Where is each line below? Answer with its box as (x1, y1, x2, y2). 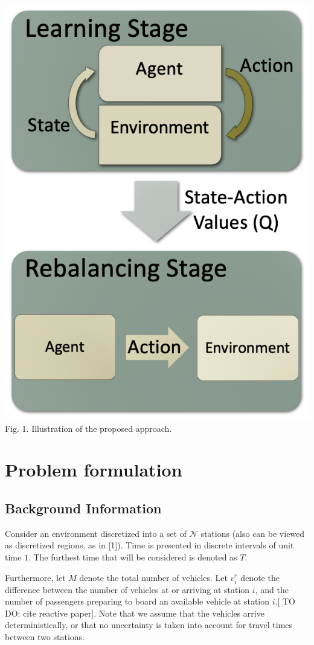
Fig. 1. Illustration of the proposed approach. (5, 422, 172, 434)
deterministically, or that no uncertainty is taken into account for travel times (5, 618, 293, 631)
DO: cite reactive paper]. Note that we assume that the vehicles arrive (5, 606, 264, 619)
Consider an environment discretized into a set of (5, 527, 187, 539)
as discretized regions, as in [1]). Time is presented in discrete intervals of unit (5, 539, 294, 551)
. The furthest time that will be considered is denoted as (28, 550, 237, 563)
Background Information (5, 498, 162, 517)
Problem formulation (5, 457, 182, 482)
